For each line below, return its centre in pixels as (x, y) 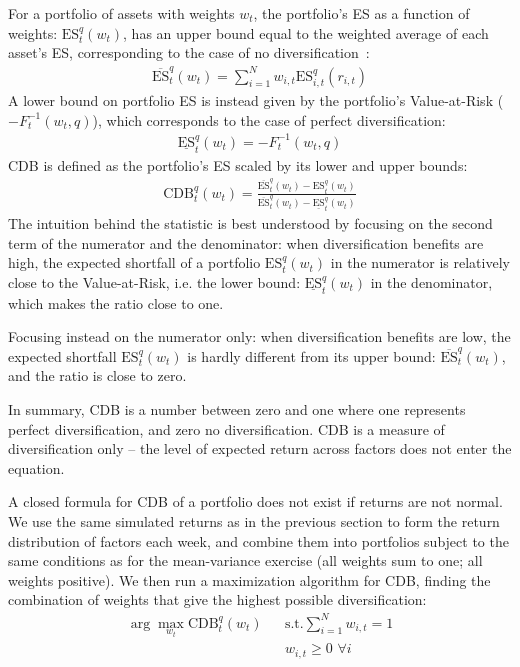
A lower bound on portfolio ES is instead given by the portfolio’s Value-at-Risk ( (256, 99)
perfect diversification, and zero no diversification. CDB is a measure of (226, 428)
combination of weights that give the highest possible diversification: (217, 599)
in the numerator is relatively (420, 262)
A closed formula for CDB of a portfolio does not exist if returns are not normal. (255, 501)
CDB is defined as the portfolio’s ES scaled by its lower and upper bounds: (238, 164)
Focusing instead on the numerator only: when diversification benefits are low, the (259, 336)
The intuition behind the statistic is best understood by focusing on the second (250, 222)
